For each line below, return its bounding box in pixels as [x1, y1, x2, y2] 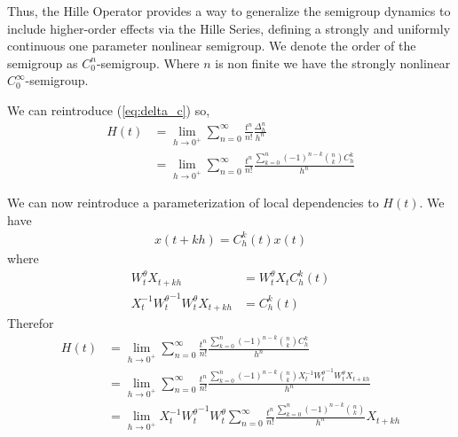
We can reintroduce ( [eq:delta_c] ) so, [7, 100, 210, 119]
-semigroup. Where [96, 53, 200, 72]
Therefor [7, 314, 54, 332]
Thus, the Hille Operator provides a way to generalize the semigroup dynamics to [7, 2, 451, 20]
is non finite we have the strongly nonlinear [215, 53, 451, 72]
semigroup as [7, 53, 78, 72]
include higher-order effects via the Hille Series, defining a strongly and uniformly [7, 19, 451, 37]
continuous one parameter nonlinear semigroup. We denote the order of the [7, 36, 416, 55]
